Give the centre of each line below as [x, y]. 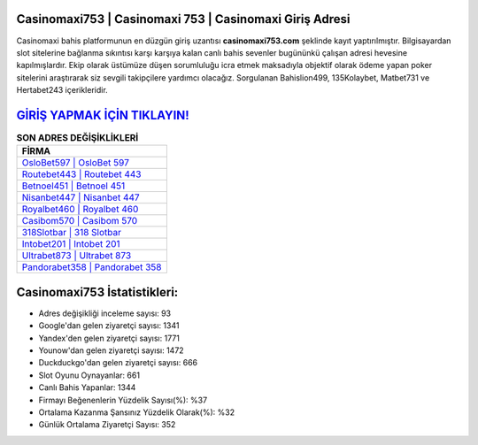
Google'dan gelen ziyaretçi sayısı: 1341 [109, 326]
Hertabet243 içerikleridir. [62, 90]
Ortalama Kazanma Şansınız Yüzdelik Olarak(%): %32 [136, 412]
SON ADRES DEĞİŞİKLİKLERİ [77, 138]
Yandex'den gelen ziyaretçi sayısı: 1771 [109, 338]
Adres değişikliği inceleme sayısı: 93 [105, 313]
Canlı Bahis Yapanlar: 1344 [87, 387]
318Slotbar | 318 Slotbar [71, 233]
